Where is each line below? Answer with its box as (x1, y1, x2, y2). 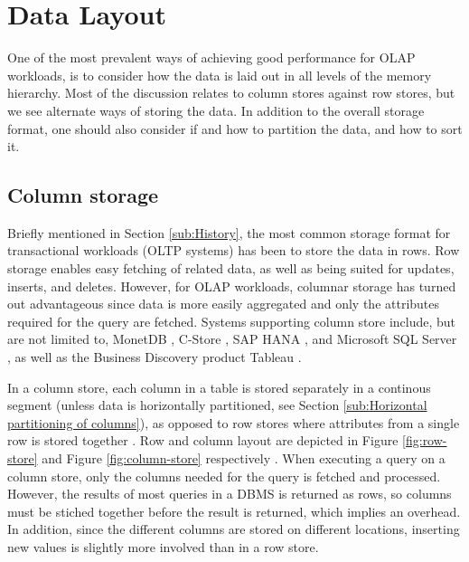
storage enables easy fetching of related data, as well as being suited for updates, (7, 259, 455, 278)
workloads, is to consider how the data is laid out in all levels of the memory (7, 65, 432, 84)
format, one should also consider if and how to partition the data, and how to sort (7, 119, 463, 138)
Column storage (7, 181, 159, 209)
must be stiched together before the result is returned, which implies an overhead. (7, 501, 461, 520)
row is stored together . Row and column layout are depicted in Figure (7, 431, 399, 450)
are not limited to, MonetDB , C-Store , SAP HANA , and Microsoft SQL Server (7, 329, 457, 348)
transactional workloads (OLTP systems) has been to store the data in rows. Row (7, 241, 460, 260)
